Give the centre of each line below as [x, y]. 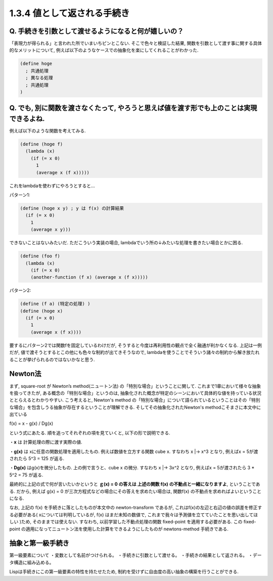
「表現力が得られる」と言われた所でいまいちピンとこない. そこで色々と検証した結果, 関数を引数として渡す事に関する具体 [136, 43]
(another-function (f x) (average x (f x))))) [89, 277]
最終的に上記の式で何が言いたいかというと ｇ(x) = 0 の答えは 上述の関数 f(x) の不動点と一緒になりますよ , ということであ [135, 484]
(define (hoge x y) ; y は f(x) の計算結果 [72, 208]
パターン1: [20, 195]
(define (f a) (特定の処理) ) [55, 304]
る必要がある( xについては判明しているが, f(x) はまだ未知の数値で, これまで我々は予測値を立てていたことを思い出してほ [134, 515]
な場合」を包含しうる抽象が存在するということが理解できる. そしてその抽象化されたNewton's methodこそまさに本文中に [135, 407]
